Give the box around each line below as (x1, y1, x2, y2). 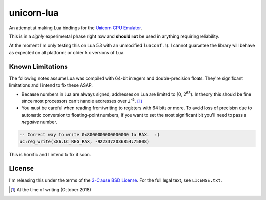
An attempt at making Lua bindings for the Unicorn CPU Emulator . (9, 25, 142, 31)
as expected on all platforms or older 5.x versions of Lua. (9, 49, 125, 55)
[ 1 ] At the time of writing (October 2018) (10, 186, 91, 192)
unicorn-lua (9, 7, 59, 18)
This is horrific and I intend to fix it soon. (9, 152, 91, 158)
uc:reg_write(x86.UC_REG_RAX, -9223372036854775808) (19, 139, 150, 145)
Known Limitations (9, 62, 68, 71)
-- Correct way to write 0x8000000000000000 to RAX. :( (19, 132, 160, 137)
